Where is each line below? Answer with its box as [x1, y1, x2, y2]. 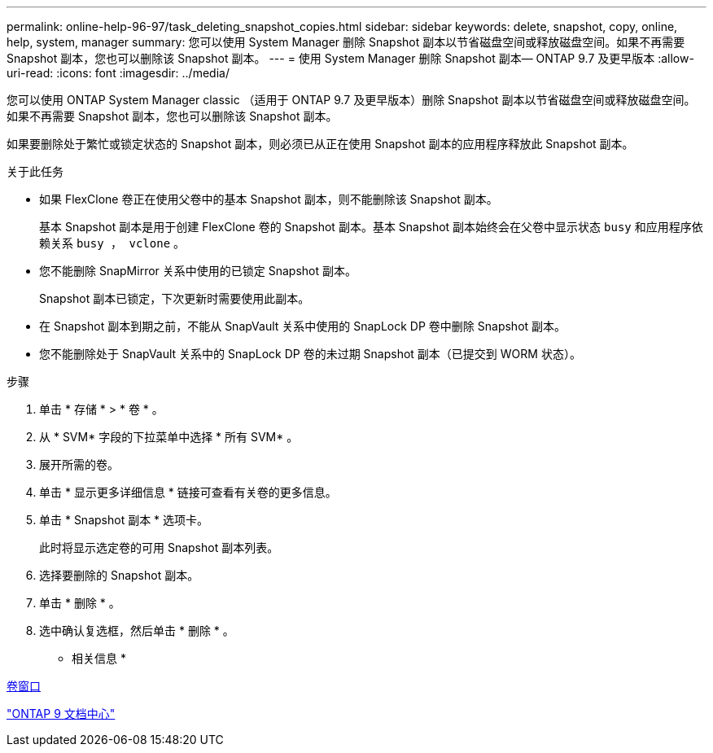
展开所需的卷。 [39, 457, 119, 471]
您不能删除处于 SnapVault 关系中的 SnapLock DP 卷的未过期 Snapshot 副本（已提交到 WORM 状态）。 [39, 347, 581, 361]
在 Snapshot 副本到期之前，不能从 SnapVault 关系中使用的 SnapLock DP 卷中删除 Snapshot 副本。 [39, 319, 566, 333]
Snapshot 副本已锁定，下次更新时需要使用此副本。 [39, 291, 310, 305]
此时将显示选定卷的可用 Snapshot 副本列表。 [39, 541, 279, 554]
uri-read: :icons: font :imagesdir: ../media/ [7, 66, 230, 80]
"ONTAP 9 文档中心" [7, 707, 116, 720]
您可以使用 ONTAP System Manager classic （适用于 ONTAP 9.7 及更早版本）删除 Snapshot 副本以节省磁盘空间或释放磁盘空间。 [7, 93, 696, 107]
